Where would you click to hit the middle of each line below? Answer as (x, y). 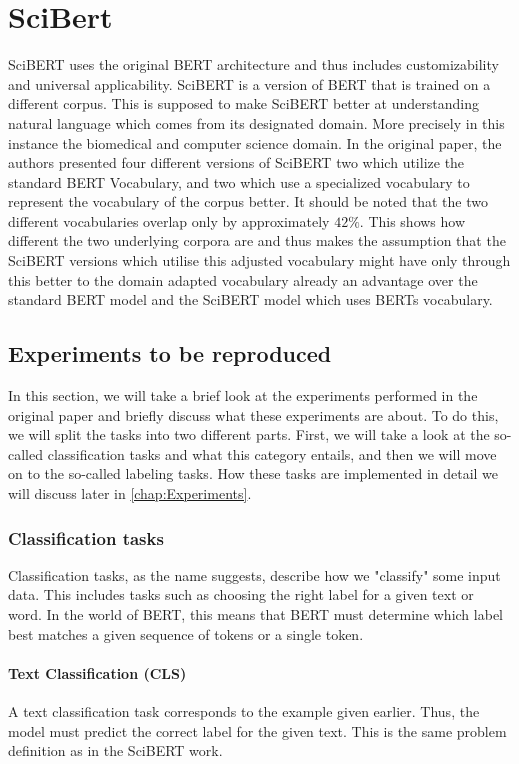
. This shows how (412, 220)
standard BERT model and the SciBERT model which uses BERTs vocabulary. (250, 299)
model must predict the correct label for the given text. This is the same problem (257, 730)
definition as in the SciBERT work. (115, 750)
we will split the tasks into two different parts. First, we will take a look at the (249, 434)
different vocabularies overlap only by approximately (169, 220)
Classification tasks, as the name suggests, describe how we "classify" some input (254, 574)
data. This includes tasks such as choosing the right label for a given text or (241, 594)
